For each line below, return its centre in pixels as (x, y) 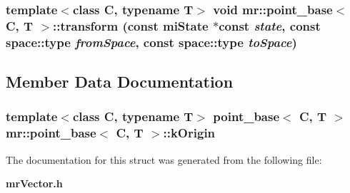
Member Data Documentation (120, 82)
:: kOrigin (189, 133)
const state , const (270, 25)
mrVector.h (34, 183)
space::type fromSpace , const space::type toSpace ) (151, 42)
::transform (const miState (131, 25)
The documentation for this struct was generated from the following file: (164, 159)
